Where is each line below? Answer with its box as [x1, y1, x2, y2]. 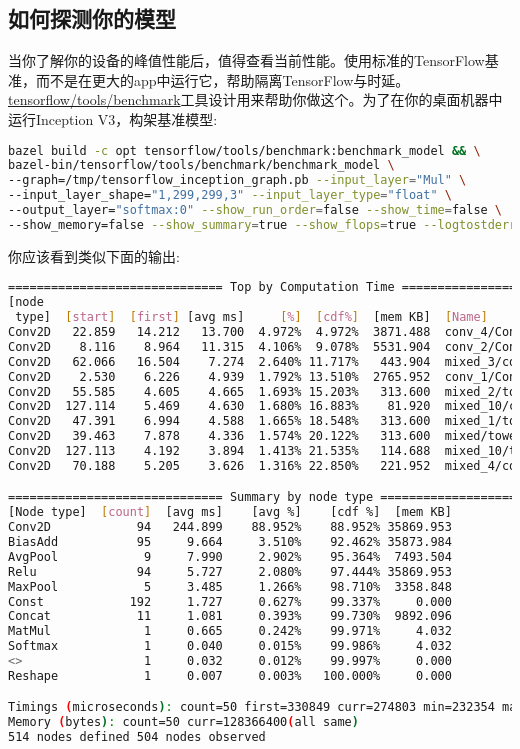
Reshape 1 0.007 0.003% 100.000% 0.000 [8, 668, 452, 683]
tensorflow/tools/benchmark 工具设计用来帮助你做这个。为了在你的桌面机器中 [8, 89, 503, 110]
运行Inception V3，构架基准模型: [8, 108, 218, 129]
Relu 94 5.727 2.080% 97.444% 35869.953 [8, 564, 452, 579]
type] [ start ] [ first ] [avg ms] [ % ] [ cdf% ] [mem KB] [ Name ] [15, 310, 488, 325]
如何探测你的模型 [8, 3, 176, 34]
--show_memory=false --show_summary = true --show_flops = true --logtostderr [8, 217, 517, 232]
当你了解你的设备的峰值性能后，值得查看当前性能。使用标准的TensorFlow [8, 50, 485, 71]
